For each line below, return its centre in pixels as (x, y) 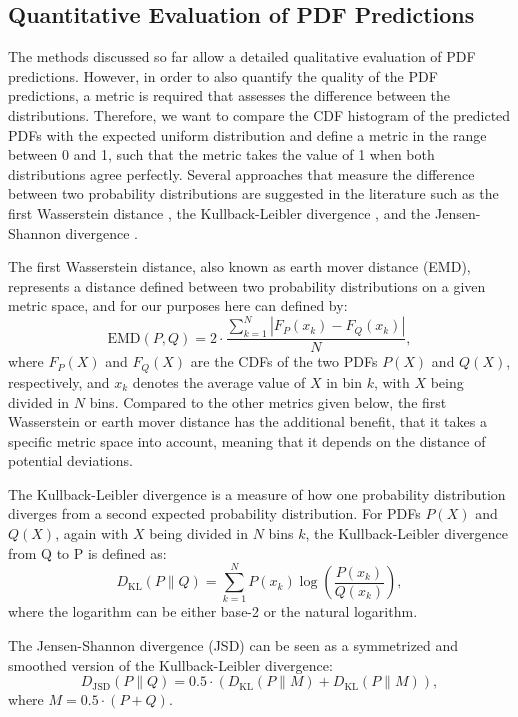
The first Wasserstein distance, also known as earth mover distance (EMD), (239, 266)
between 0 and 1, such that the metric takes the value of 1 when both (221, 154)
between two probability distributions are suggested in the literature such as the (253, 193)
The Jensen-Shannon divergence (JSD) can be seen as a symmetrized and (233, 644)
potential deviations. (70, 460)
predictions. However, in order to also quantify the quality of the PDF (223, 75)
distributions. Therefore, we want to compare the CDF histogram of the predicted (259, 114)
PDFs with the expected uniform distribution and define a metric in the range (247, 134)
